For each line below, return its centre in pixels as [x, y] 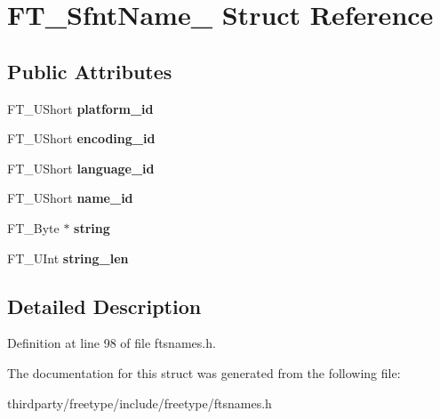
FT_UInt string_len [68, 258]
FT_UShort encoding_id [81, 138]
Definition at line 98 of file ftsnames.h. [112, 343]
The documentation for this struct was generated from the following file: [204, 372]
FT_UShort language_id [81, 168]
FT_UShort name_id [70, 198]
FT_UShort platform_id [80, 108]
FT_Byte [33, 227]
